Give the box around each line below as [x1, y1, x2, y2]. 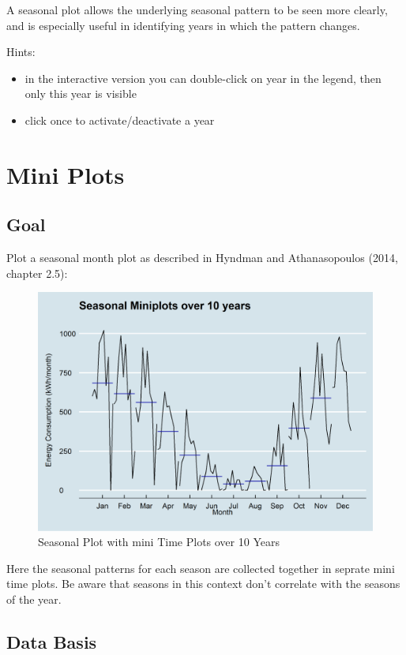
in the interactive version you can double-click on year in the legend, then [24, 69, 382, 86]
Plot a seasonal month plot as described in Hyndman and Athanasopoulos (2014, [6, 249, 398, 266]
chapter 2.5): [6, 264, 68, 281]
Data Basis [6, 629, 97, 653]
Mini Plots [6, 158, 125, 190]
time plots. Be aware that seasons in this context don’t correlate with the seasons [6, 575, 400, 592]
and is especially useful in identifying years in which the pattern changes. [6, 17, 360, 33]
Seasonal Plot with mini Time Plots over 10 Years [38, 533, 280, 550]
